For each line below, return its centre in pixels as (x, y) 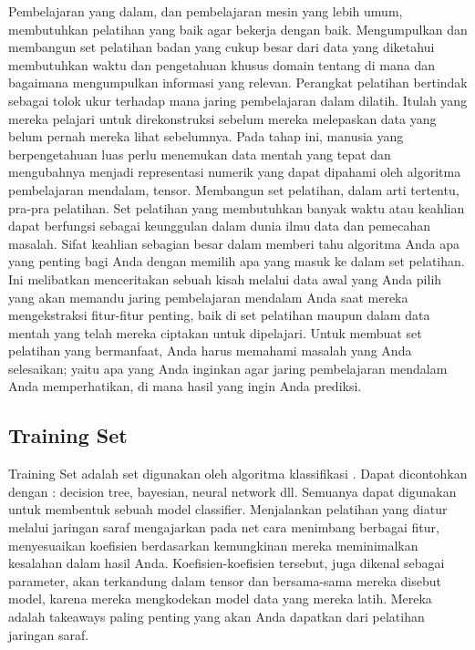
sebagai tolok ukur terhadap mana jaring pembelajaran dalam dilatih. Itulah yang (238, 100)
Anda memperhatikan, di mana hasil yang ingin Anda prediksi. (185, 386)
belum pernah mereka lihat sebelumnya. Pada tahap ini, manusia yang (206, 136)
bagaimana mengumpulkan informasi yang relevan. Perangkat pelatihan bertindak (238, 83)
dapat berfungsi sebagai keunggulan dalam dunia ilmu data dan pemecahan (220, 226)
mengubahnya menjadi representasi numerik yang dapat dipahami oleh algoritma (235, 172)
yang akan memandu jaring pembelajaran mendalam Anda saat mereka (208, 297)
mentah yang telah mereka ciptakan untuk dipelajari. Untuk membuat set (215, 332)
